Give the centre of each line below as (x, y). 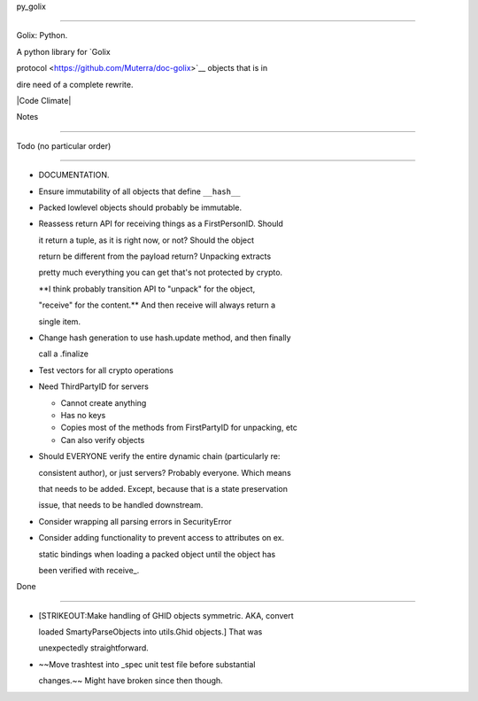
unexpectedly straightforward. (94, 648)
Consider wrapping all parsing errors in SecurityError (135, 521)
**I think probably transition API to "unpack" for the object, (147, 289)
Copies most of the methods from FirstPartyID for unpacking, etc (179, 428)
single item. (60, 321)
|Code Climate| (44, 100)
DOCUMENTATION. (74, 175)
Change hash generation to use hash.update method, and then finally (165, 338)
